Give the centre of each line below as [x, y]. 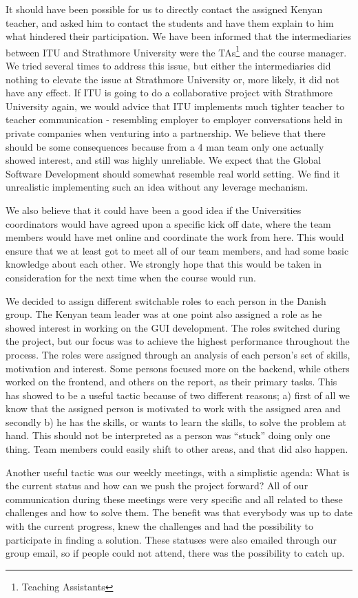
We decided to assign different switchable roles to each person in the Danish [166, 300]
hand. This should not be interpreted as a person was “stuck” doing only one [168, 435]
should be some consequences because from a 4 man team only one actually [165, 146]
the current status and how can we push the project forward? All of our [157, 485]
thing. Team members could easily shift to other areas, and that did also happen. [177, 449]
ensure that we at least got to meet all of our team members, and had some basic [177, 250]
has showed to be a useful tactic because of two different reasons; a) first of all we [178, 395]
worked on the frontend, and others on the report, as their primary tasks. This [171, 382]
